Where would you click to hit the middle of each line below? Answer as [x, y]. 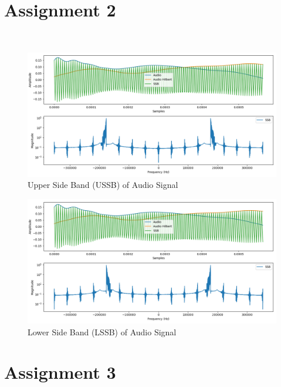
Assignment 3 [60, 372]
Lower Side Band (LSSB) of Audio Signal [102, 332]
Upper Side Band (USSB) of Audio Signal [103, 185]
